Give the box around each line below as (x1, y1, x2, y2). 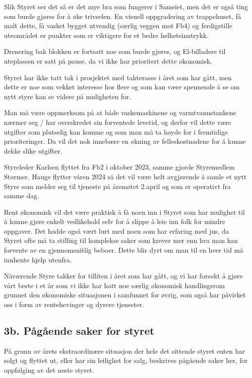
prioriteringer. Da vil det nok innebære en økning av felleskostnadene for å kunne (4, 136, 246, 146)
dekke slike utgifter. (4, 145, 62, 155)
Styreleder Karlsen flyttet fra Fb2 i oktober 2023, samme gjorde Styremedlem (4, 162, 235, 172)
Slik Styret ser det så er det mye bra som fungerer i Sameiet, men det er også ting (4, 1, 248, 11)
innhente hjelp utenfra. (4, 254, 72, 264)
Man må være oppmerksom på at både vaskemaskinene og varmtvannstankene (4, 107, 236, 118)
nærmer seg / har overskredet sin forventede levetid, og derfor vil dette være (4, 117, 231, 127)
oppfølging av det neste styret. (4, 365, 94, 375)
